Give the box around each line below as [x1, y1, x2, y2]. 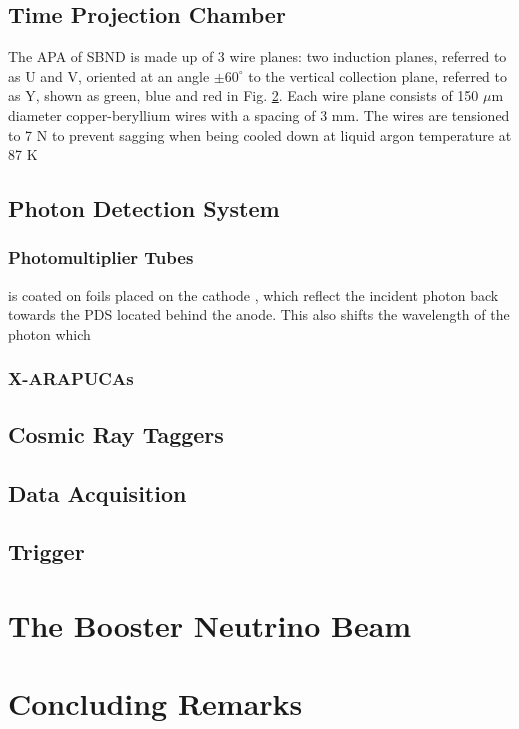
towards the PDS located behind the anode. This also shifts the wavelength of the [8, 304, 510, 325]
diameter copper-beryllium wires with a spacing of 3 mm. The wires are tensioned [8, 104, 510, 125]
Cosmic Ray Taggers [8, 418, 224, 449]
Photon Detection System [8, 193, 280, 224]
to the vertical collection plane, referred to [248, 65, 507, 86]
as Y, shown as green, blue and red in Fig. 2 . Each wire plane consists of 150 [8, 85, 479, 106]
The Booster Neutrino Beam [8, 604, 412, 645]
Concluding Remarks [8, 683, 303, 724]
